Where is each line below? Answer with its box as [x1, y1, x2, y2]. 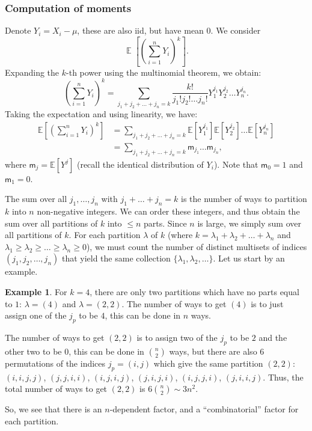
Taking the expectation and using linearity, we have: [5, 108, 198, 120]
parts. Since [143, 216, 187, 229]
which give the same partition [153, 356, 263, 369]
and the [258, 331, 287, 343]
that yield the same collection [61, 252, 171, 264]
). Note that [213, 157, 258, 170]
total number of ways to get [5, 382, 108, 395]
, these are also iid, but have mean [77, 24, 204, 37]
